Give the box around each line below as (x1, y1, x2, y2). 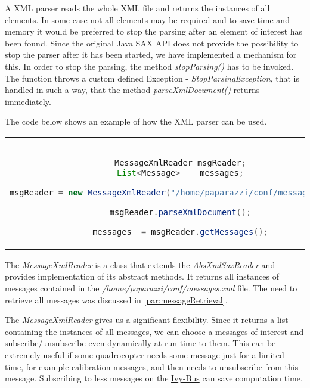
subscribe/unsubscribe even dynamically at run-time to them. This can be (5, 337, 276, 349)
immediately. (5, 95, 51, 107)
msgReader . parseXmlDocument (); (109, 207, 252, 217)
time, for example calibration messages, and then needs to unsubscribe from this (5, 360, 299, 373)
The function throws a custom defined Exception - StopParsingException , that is (5, 72, 299, 84)
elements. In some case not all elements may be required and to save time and (5, 13, 290, 26)
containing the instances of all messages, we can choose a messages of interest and (5, 325, 304, 337)
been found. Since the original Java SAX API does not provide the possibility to (5, 36, 299, 49)
